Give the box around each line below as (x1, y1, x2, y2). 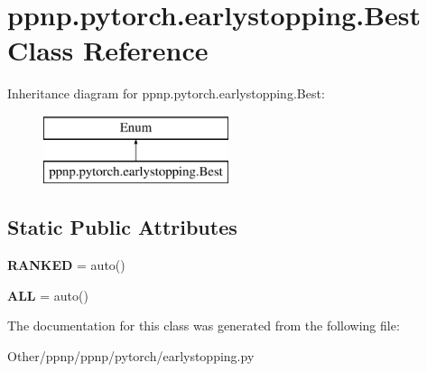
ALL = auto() (7, 285, 88, 304)
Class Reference (7, 32, 209, 69)
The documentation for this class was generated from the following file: (7, 316, 400, 335)
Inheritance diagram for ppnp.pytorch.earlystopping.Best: (7, 84, 325, 103)
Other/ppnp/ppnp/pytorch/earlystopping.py (7, 347, 255, 366)
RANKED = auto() (7, 256, 125, 274)
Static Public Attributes (7, 213, 237, 241)
